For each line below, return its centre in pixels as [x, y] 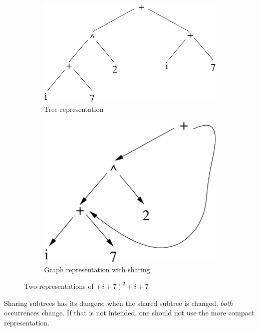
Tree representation [74, 109]
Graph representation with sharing [97, 269]
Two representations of [59, 286]
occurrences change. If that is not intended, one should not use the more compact [129, 313]
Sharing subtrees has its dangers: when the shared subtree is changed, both [118, 303]
